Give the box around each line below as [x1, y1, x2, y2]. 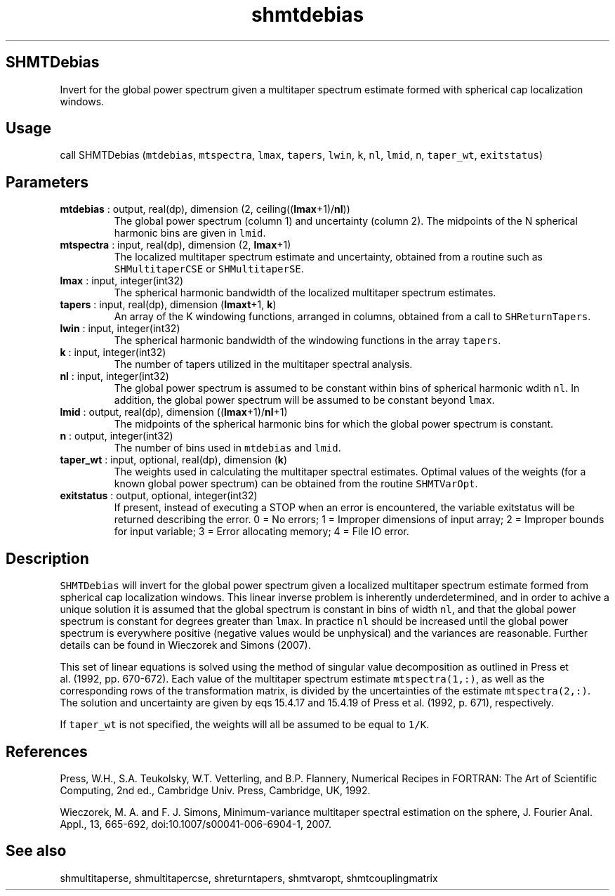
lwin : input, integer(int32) [60, 322, 180, 335]
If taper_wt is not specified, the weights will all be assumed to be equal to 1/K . [60, 718, 430, 731]
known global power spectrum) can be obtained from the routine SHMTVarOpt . [114, 477, 478, 490]
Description [6, 549, 89, 567]
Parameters [6, 173, 88, 191]
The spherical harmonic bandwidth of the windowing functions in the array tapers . [114, 334, 501, 347]
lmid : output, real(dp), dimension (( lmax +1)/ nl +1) [60, 406, 288, 419]
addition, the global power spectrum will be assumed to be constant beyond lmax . [114, 394, 495, 407]
